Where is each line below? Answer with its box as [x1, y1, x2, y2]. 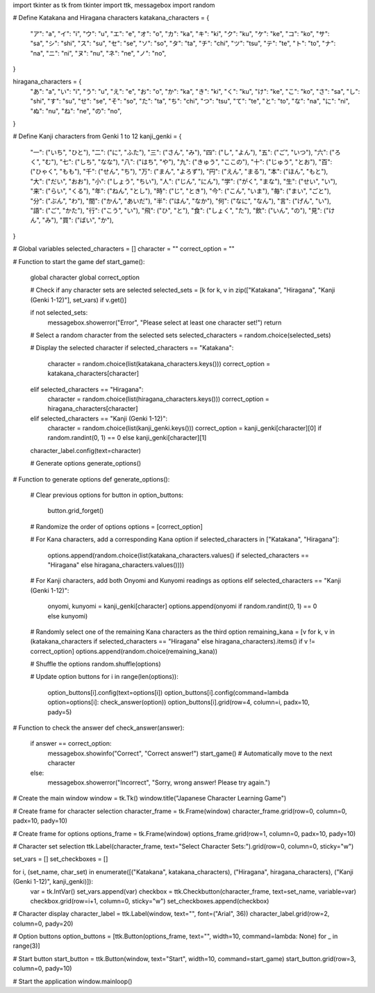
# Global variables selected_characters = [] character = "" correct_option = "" [12, 245, 235, 253]
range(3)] [12, 942, 41, 950]
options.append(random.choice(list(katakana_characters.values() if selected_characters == [47, 551, 309, 559]
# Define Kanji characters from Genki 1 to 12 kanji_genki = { [12, 132, 182, 140]
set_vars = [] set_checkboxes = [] [12, 855, 108, 863]
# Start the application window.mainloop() [12, 977, 133, 985]
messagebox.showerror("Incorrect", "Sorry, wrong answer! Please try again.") [47, 778, 271, 787]
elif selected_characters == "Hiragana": [30, 385, 144, 393]
